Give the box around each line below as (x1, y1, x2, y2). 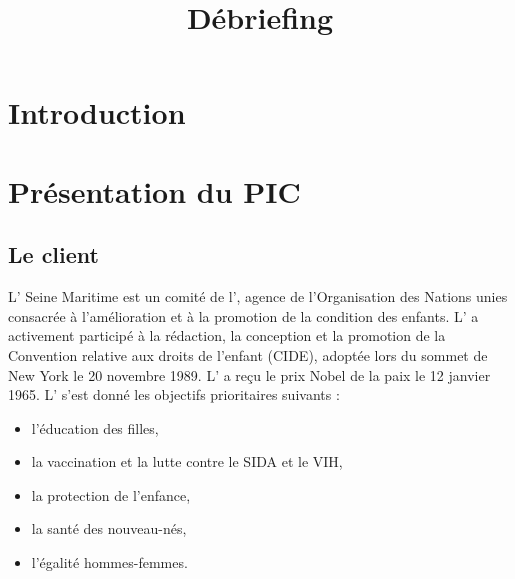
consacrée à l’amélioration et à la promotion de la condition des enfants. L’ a (8, 305, 479, 326)
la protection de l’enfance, (31, 484, 191, 505)
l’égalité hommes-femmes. (31, 552, 188, 573)
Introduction (8, 92, 186, 133)
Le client (8, 239, 99, 270)
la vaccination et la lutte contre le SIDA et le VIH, (31, 451, 343, 472)
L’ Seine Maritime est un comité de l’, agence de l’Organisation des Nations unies (8, 286, 508, 307)
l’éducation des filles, (31, 417, 159, 438)
